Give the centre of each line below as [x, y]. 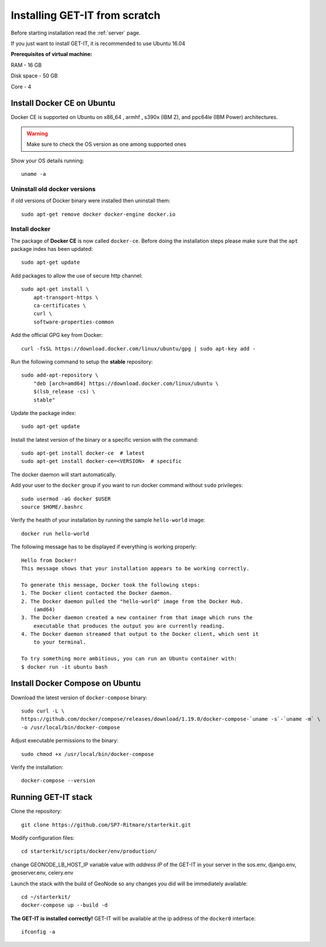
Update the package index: [43, 413]
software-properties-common [73, 322]
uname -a [34, 174]
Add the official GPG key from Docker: [57, 335]
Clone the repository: [36, 811]
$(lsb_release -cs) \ [64, 392]
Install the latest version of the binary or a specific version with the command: [104, 440]
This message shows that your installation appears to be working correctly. [135, 568]
